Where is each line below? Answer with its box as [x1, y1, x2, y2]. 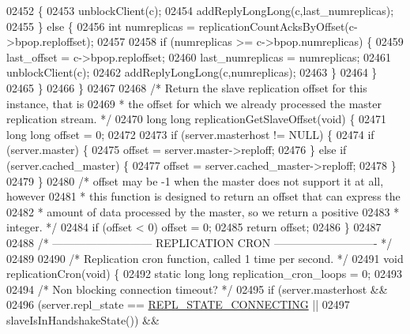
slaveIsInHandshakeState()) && [6, 311, 160, 328]
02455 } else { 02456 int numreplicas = [6, 17, 195, 34]
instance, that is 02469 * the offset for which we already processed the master [6, 95, 382, 111]
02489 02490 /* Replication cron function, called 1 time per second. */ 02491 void [6, 250, 404, 266]
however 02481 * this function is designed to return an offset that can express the [6, 188, 401, 205]
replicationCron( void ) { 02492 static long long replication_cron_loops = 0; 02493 [6, 265, 402, 282]
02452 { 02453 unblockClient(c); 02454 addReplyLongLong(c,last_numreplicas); [6, 2, 394, 18]
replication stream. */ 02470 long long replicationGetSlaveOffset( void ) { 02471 [6, 111, 387, 127]
